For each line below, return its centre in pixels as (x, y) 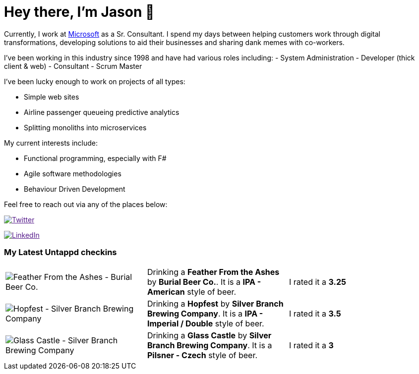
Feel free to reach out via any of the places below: (86, 204)
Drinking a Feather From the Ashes (213, 272)
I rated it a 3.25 (317, 282)
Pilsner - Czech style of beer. (202, 355)
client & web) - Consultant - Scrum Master (73, 66)
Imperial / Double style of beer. (206, 323)
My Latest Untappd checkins (60, 252)
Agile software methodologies (73, 173)
